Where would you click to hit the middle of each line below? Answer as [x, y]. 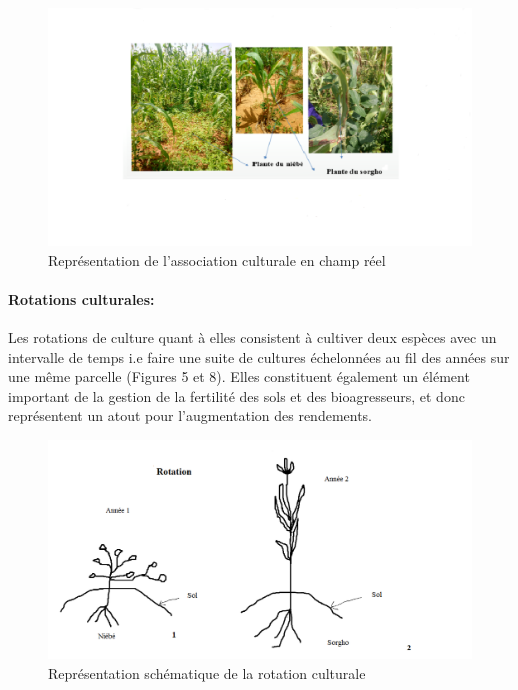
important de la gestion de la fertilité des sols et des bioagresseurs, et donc [236, 395]
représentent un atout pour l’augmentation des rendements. [190, 415]
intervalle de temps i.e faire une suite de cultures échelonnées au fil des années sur [259, 356]
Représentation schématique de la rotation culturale [207, 672]
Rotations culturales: [81, 298]
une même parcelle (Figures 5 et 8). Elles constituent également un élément [239, 376]
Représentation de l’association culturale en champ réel [217, 259]
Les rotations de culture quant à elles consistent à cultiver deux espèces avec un [252, 337]
